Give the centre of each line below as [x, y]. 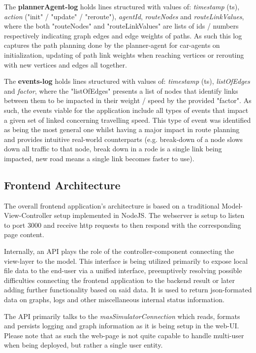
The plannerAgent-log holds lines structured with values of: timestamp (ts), [122, 6]
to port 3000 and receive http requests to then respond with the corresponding [123, 225]
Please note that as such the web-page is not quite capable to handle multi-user [124, 335]
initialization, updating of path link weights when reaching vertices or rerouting [124, 54]
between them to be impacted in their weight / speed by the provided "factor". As [128, 100]
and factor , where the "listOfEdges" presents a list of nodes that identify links [121, 90]
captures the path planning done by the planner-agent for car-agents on [112, 45]
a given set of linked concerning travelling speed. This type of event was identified [128, 120]
